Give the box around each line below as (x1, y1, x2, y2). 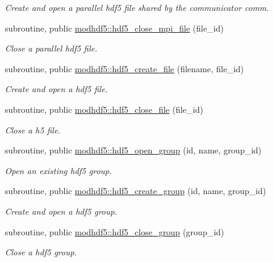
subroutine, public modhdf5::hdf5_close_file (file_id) (5, 102, 203, 115)
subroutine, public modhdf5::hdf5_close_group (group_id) (5, 225, 224, 238)
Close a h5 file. (5, 123, 61, 136)
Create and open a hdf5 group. (5, 204, 117, 217)
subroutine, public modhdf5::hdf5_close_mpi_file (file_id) (5, 21, 224, 34)
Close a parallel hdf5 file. (5, 42, 98, 55)
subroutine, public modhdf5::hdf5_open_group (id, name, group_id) (5, 144, 262, 156)
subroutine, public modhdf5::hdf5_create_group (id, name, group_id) (5, 184, 266, 197)
